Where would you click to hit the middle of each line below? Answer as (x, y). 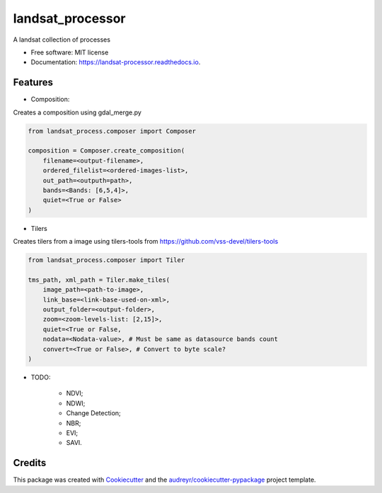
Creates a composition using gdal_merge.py (77, 112)
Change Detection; (94, 413)
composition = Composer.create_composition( (106, 151)
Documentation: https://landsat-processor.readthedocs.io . (116, 62)
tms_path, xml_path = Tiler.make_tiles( (99, 280)
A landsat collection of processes (62, 40)
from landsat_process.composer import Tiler (106, 260)
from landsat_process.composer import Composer (112, 131)
